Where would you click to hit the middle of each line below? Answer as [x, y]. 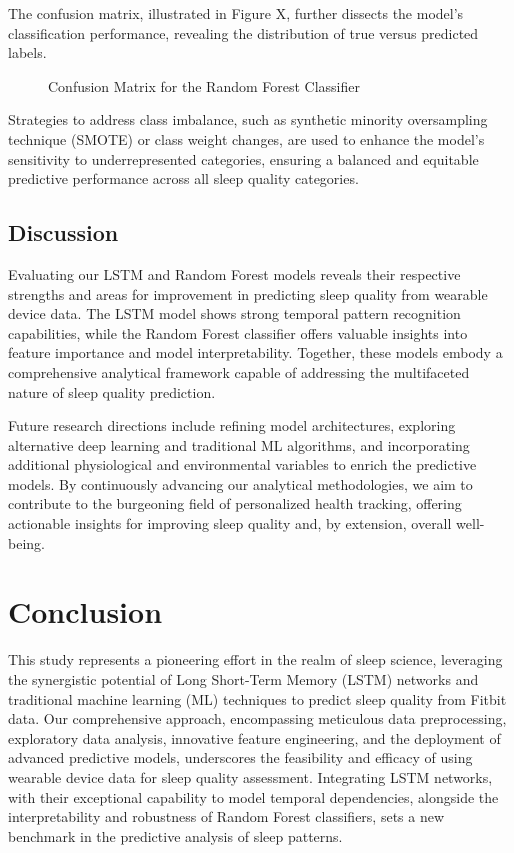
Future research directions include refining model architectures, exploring [232, 425]
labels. [27, 52]
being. [26, 542]
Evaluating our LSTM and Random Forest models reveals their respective [234, 273]
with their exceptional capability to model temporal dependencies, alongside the [253, 796]
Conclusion [85, 611]
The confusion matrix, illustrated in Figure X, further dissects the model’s [236, 13]
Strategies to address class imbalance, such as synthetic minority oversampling [248, 119]
